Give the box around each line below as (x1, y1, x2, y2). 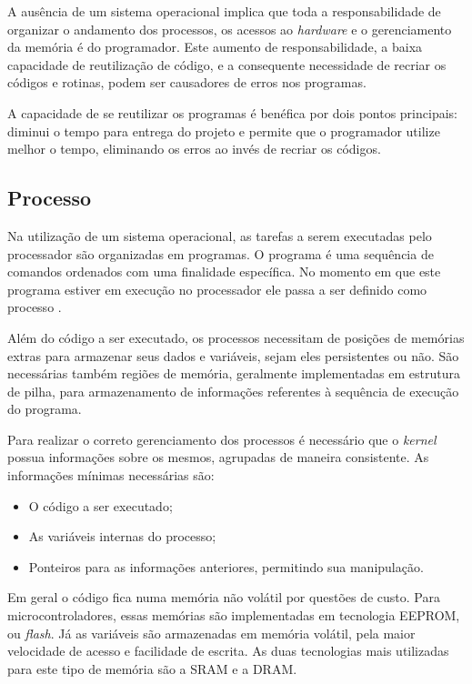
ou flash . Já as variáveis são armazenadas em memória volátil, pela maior (7, 623, 416, 642)
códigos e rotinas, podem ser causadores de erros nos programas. (7, 73, 367, 92)
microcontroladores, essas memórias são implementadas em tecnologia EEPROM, (7, 606, 460, 625)
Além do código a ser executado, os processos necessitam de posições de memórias (7, 327, 465, 347)
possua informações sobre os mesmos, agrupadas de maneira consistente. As (7, 448, 429, 467)
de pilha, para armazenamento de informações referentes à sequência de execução (7, 381, 459, 400)
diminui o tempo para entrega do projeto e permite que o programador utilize (7, 121, 440, 140)
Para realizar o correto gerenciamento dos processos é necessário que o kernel (7, 429, 437, 448)
